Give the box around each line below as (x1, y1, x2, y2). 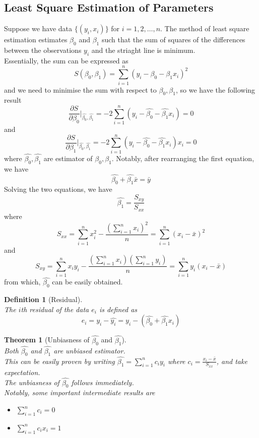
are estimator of (43, 153, 93, 163)
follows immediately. (71, 377, 134, 387)
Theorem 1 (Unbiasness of (4, 334, 90, 345)
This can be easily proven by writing (4, 355, 115, 366)
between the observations (4, 45, 82, 55)
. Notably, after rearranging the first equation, (111, 153, 254, 163)
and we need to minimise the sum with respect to (4, 84, 157, 95)
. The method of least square (160, 23, 249, 34)
